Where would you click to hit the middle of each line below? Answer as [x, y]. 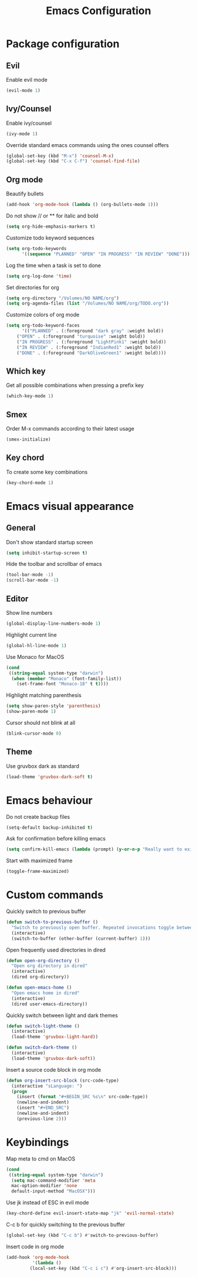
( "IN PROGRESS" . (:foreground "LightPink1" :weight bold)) [91, 342]
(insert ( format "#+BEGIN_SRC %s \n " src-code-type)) [82, 1097]
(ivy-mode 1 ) [22, 134]
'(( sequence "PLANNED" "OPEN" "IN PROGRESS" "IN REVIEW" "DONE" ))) [106, 254]
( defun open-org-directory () [43, 961]
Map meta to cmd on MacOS [41, 1158]
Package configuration [63, 44]
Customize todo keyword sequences [50, 238]
